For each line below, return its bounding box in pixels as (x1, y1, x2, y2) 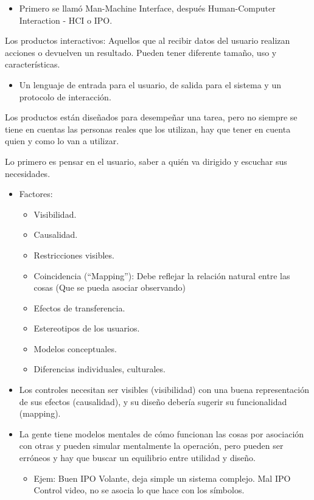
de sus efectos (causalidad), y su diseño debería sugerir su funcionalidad (19, 395, 287, 408)
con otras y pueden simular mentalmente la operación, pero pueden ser (19, 439, 284, 452)
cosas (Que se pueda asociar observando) (33, 281, 186, 294)
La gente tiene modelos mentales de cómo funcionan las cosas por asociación (19, 427, 304, 440)
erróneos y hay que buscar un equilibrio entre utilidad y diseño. (19, 451, 256, 464)
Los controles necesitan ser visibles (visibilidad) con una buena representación (19, 383, 309, 396)
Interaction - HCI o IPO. (19, 13, 113, 26)
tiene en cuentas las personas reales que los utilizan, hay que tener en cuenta (5, 122, 291, 135)
